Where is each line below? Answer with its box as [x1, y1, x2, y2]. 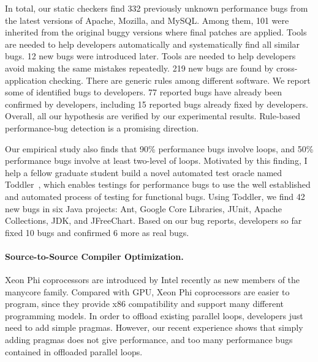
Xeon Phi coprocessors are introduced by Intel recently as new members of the [5, 273, 300, 286]
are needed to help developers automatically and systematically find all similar [5, 37, 300, 50]
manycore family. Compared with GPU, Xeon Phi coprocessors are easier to [5, 285, 290, 298]
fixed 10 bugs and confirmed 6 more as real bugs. [5, 226, 189, 238]
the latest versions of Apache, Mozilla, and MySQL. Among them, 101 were [5, 13, 289, 26]
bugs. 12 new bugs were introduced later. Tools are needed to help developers [5, 50, 296, 62]
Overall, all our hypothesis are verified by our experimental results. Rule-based [5, 109, 300, 122]
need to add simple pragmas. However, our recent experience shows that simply [5, 321, 303, 334]
